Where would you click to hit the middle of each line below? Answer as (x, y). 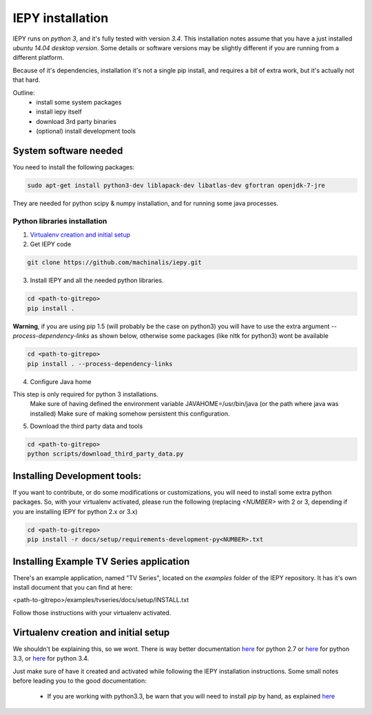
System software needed (68, 150)
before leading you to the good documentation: (80, 681)
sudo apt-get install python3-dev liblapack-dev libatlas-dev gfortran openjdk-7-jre (176, 185)
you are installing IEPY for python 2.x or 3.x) (75, 511)
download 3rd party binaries (76, 121)
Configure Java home (61, 381)
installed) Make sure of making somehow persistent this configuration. (130, 414)
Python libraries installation (60, 221)
